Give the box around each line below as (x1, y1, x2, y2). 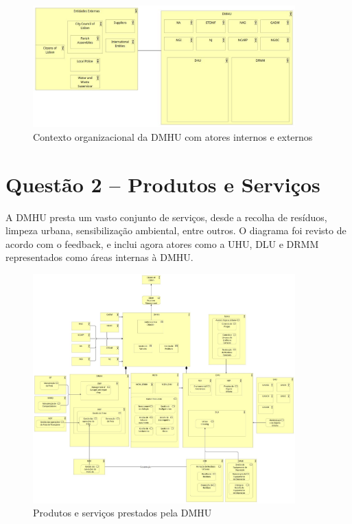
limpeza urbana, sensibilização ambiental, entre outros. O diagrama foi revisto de (5, 223, 347, 238)
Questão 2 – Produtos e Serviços (5, 170, 320, 198)
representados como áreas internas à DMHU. (5, 250, 193, 264)
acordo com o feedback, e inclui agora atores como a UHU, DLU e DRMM (5, 236, 319, 251)
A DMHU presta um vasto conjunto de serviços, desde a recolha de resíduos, (5, 209, 327, 224)
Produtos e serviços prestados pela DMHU (33, 505, 212, 520)
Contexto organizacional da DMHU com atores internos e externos (33, 129, 313, 144)
